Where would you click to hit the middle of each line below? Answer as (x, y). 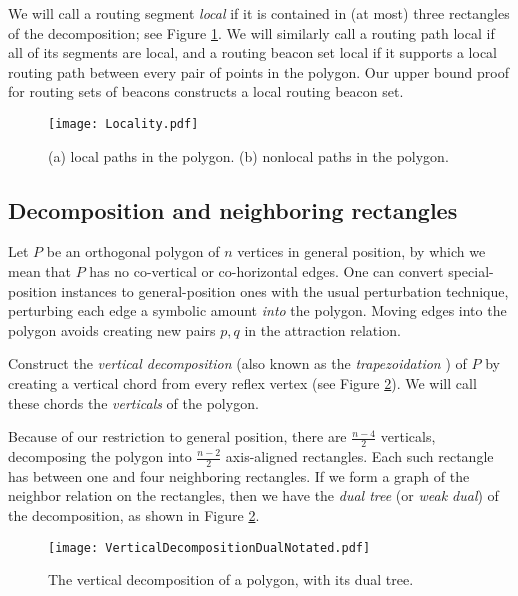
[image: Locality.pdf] (123, 123)
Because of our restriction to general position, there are (177, 436)
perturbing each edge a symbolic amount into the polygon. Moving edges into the (257, 310)
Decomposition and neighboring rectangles (233, 209)
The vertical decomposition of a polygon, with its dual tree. (231, 579)
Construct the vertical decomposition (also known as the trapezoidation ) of (237, 363)
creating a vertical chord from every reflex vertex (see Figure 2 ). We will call (242, 382)
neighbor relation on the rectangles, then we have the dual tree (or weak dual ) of (253, 495)
